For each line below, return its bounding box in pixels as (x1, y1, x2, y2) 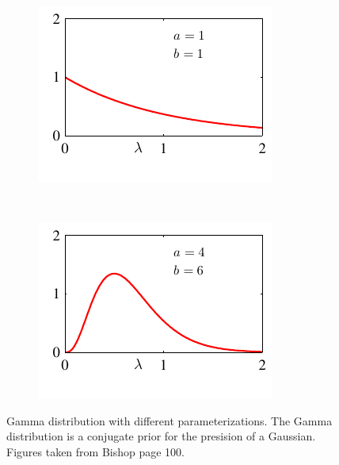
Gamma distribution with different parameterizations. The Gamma (6, 412, 333, 428)
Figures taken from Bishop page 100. (6, 443, 185, 459)
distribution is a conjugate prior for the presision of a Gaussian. (6, 428, 316, 444)
